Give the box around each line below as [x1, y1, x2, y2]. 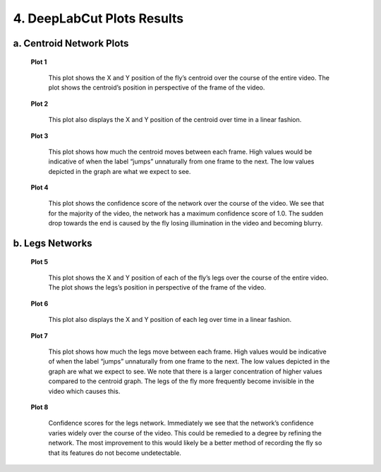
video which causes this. [48, 387, 121, 395]
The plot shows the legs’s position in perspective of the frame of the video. [48, 283, 267, 292]
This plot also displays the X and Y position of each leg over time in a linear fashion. [48, 316, 292, 324]
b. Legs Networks [13, 237, 92, 249]
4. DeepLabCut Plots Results [13, 11, 183, 26]
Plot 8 [30, 402, 49, 411]
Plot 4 [30, 183, 49, 192]
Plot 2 [30, 99, 49, 108]
